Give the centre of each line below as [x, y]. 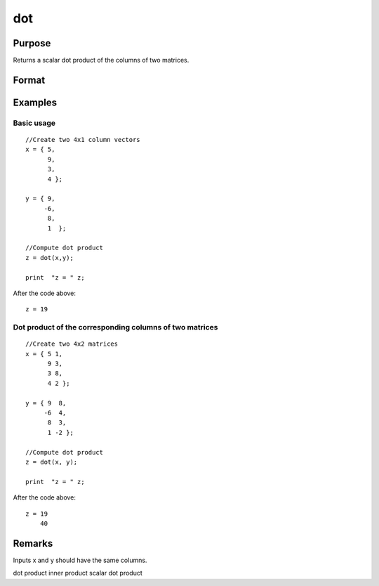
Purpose [32, 43]
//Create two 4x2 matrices [72, 344]
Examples [35, 102]
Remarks [33, 543]
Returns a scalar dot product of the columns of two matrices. [101, 60]
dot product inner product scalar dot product [78, 573]
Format [29, 80]
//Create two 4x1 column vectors [83, 140]
